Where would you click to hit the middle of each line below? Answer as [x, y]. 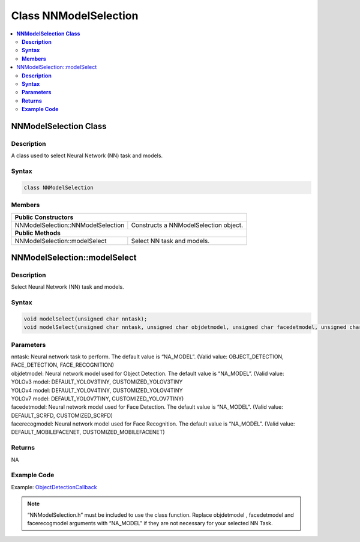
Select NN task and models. [170, 241]
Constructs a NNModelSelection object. [187, 225]
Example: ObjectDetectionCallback [54, 487]
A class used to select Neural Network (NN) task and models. [87, 155]
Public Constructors [44, 217]
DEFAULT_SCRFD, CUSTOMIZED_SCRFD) [62, 415]
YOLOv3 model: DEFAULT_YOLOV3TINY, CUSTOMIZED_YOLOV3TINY [97, 382]
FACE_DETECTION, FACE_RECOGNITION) [62, 365]
